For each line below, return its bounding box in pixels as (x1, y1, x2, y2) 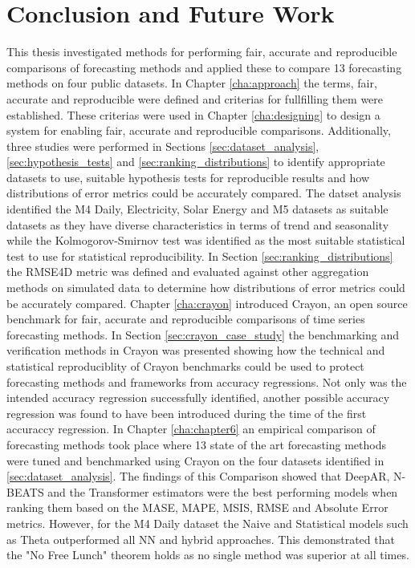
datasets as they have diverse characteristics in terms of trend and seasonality (6, 216, 389, 233)
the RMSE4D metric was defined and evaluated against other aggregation (6, 263, 369, 280)
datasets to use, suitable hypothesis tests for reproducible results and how (6, 168, 370, 185)
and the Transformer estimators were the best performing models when (47, 483, 398, 500)
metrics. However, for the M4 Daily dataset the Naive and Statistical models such (6, 514, 409, 531)
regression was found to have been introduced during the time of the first (6, 404, 367, 421)
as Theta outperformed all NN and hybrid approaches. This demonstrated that (6, 530, 395, 547)
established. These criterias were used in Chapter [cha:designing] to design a (6, 106, 380, 123)
